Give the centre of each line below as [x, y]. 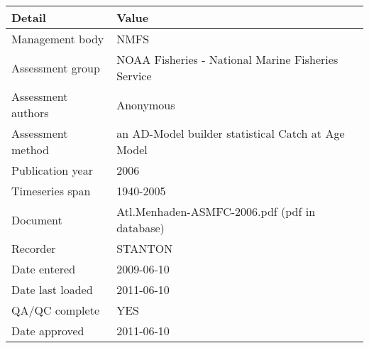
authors [30, 113]
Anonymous [146, 104]
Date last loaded [52, 289]
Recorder [34, 248]
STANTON [145, 248]
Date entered [44, 269]
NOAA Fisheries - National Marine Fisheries [227, 59]
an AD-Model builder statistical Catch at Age [231, 133]
